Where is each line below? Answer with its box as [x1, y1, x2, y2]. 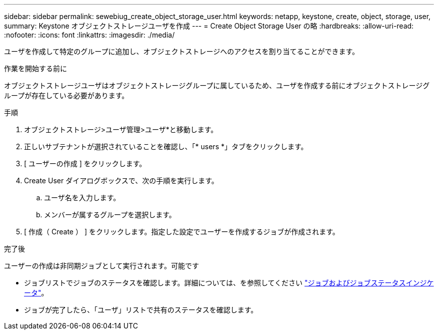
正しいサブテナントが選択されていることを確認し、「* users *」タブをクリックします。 [24, 142, 308, 151]
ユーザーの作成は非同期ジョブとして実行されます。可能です [4, 261, 199, 270]
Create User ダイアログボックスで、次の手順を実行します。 [24, 176, 218, 185]
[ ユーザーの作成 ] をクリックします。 [24, 159, 146, 168]
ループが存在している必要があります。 [4, 91, 129, 100]
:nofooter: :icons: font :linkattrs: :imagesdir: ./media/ [4, 31, 175, 39]
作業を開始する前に [4, 64, 67, 73]
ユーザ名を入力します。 [44, 193, 120, 202]
